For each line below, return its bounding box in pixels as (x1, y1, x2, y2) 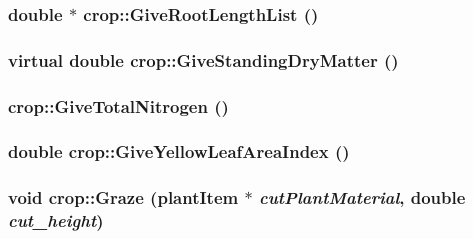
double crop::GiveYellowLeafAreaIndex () (8, 139, 350, 164)
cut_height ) (8, 208, 104, 233)
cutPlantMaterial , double (258, 185, 466, 210)
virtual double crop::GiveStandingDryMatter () (8, 47, 399, 72)
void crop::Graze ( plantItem (8, 185, 239, 210)
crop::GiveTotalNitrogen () (8, 93, 229, 118)
